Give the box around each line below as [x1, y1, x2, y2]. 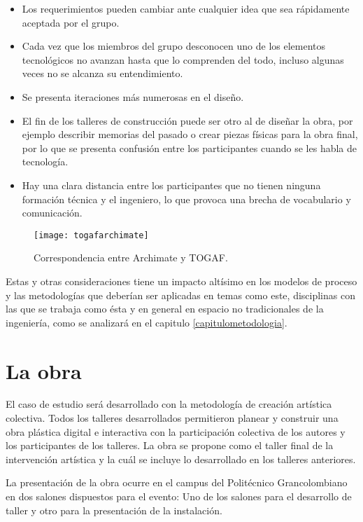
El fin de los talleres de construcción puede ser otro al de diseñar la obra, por [22, 113, 353, 128]
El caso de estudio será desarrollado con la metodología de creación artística [6, 397, 332, 411]
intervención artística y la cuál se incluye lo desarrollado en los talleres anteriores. [6, 451, 356, 466]
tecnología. [22, 154, 69, 169]
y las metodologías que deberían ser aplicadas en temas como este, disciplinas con [6, 287, 355, 302]
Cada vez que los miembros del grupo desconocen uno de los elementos [22, 39, 326, 53]
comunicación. [22, 205, 83, 220]
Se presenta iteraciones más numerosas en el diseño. [22, 89, 244, 104]
